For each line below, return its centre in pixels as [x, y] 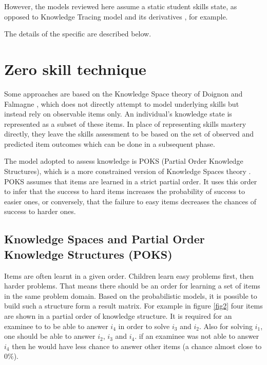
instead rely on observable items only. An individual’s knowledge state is [118, 114]
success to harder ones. [40, 211]
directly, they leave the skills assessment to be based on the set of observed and [129, 134]
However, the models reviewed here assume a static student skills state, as [121, 6]
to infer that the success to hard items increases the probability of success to [125, 191]
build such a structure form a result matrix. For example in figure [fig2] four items [133, 306]
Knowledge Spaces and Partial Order [104, 239]
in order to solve [144, 326]
